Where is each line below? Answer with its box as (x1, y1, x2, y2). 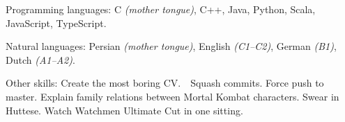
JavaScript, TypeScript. (6, 15, 107, 30)
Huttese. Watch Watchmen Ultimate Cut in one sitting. (6, 103, 243, 117)
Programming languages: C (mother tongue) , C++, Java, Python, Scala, (6, 2, 316, 16)
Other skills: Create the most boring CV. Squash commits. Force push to (6, 76, 324, 90)
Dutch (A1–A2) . (6, 52, 75, 67)
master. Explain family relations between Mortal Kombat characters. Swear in (6, 89, 339, 103)
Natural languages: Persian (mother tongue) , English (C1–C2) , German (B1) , (6, 39, 337, 53)
